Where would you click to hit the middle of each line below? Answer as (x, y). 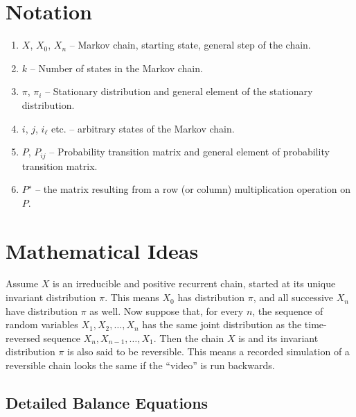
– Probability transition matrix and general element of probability (189, 152)
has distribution (211, 297)
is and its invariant (278, 338)
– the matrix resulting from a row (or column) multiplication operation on (193, 189)
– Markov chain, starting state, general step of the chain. (190, 45)
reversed (23, 338)
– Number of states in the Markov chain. (116, 68)
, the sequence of (288, 310)
